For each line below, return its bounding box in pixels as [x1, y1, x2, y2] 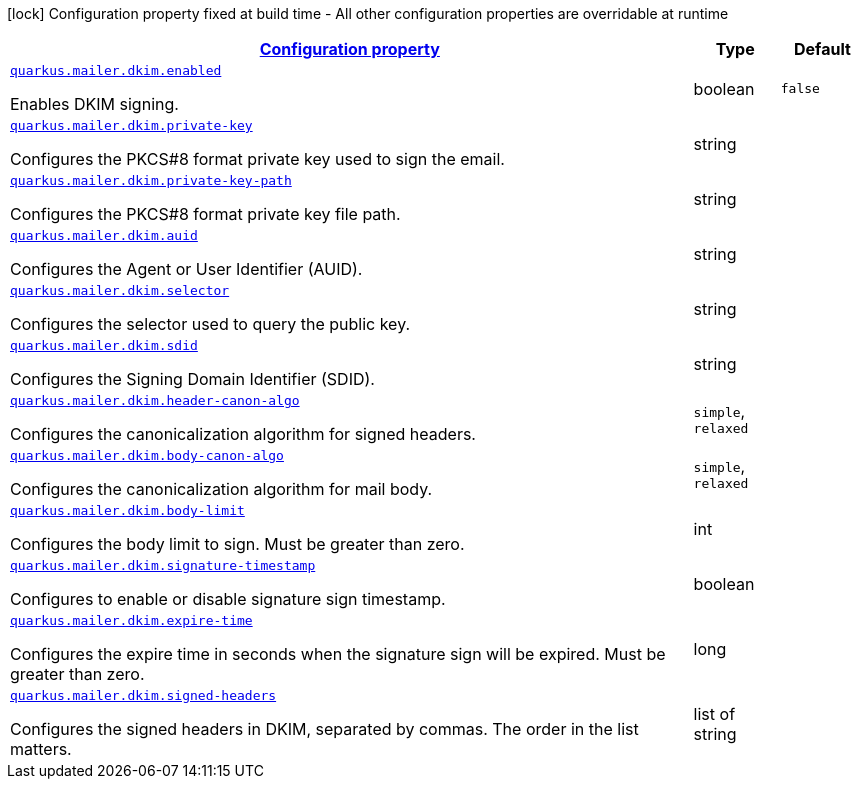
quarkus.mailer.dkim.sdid [10, 338, 198, 353]
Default [793, 39, 851, 59]
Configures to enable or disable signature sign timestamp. [10, 589, 446, 609]
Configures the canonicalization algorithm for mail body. [10, 479, 433, 499]
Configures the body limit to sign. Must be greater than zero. [10, 534, 465, 554]
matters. [10, 739, 72, 759]
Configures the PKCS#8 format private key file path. [10, 204, 401, 224]
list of [693, 703, 736, 724]
